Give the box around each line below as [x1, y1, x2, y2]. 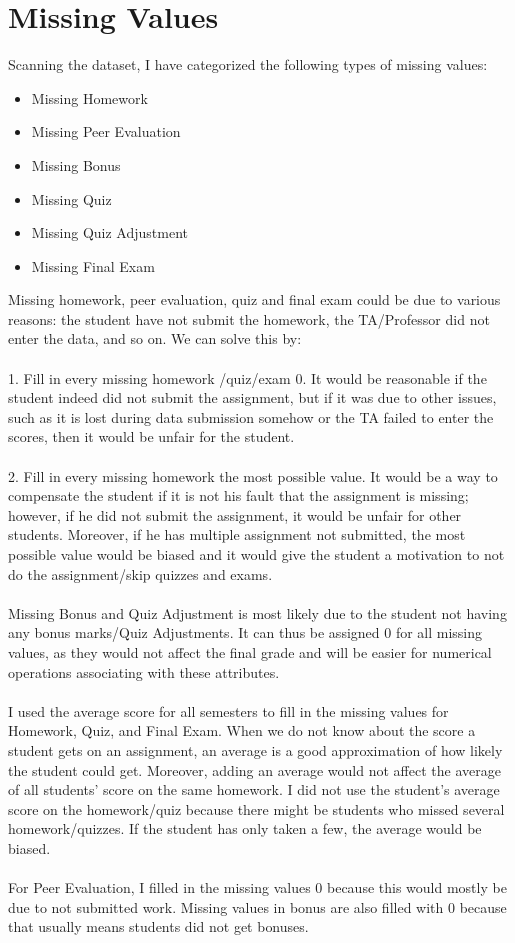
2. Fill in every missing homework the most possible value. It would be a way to [8, 465, 498, 486]
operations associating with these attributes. [8, 661, 280, 682]
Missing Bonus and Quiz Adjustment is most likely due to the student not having [8, 602, 507, 623]
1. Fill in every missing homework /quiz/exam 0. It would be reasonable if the [8, 367, 487, 388]
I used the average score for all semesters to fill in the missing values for [8, 700, 449, 721]
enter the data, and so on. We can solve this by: [8, 328, 302, 349]
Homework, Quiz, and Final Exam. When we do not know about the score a [8, 720, 476, 741]
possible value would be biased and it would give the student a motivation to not [8, 544, 505, 564]
